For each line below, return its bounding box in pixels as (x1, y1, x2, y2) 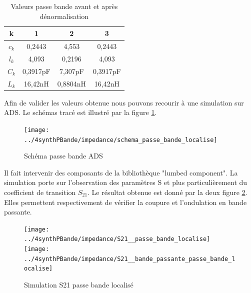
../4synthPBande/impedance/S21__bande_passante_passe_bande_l (24, 255, 235, 262)
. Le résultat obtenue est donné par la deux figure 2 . (87, 186, 247, 197)
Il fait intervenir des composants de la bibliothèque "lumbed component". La (4, 167, 238, 177)
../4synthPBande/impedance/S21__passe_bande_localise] (24, 235, 210, 243)
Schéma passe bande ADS (24, 150, 103, 161)
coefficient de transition (4, 186, 76, 197)
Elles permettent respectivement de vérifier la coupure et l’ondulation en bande (4, 196, 247, 207)
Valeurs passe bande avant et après (10, 1, 118, 11)
